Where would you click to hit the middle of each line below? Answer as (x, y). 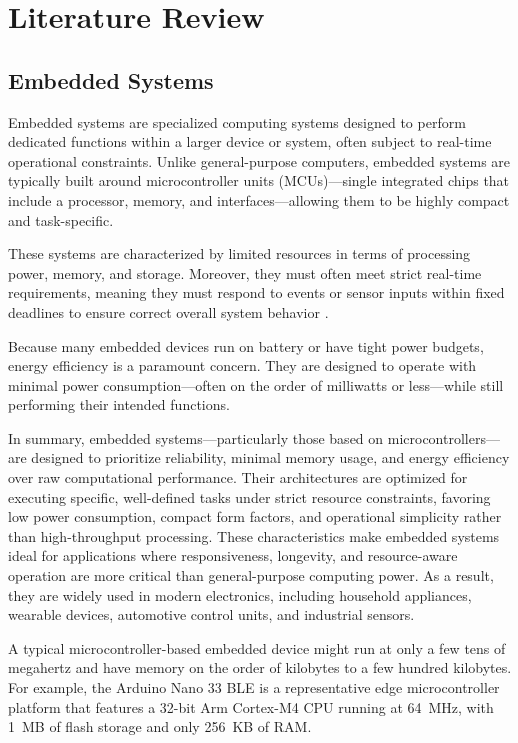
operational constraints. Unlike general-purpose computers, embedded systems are (259, 160)
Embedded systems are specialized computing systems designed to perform (237, 121)
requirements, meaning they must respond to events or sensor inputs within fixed (256, 292)
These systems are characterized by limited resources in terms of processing (239, 253)
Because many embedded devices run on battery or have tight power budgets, (246, 345)
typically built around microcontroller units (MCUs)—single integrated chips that (259, 180)
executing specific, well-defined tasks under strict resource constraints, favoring (249, 496)
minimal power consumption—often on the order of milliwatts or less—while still (256, 384)
